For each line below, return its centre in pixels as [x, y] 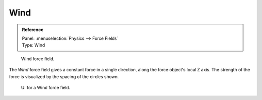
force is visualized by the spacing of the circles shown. [64, 76]
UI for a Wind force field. [46, 87]
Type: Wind [33, 45]
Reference [33, 30]
